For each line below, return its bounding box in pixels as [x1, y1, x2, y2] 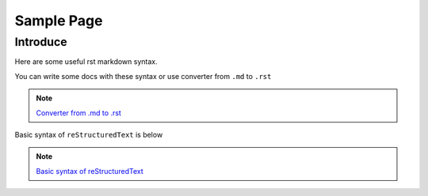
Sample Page [14, 12, 103, 29]
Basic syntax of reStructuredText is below [14, 130, 163, 139]
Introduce [14, 35, 67, 49]
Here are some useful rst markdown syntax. [14, 57, 158, 66]
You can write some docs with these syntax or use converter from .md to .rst [14, 71, 272, 81]
